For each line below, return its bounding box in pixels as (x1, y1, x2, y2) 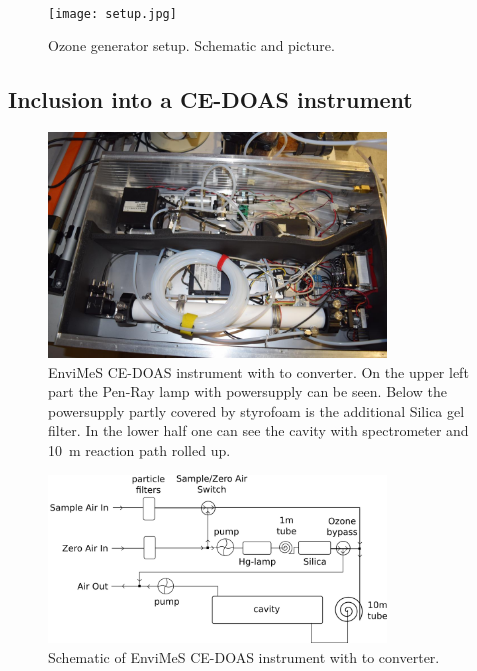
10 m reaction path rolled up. (48, 439, 231, 460)
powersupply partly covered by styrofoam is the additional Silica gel (48, 400, 465, 421)
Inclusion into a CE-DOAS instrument (8, 84, 413, 115)
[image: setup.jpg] (48, 6, 177, 21)
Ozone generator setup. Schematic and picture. (48, 35, 335, 56)
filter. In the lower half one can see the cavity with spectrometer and (48, 420, 469, 441)
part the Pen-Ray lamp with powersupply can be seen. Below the (48, 381, 448, 402)
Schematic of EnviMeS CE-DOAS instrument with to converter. (48, 647, 440, 668)
